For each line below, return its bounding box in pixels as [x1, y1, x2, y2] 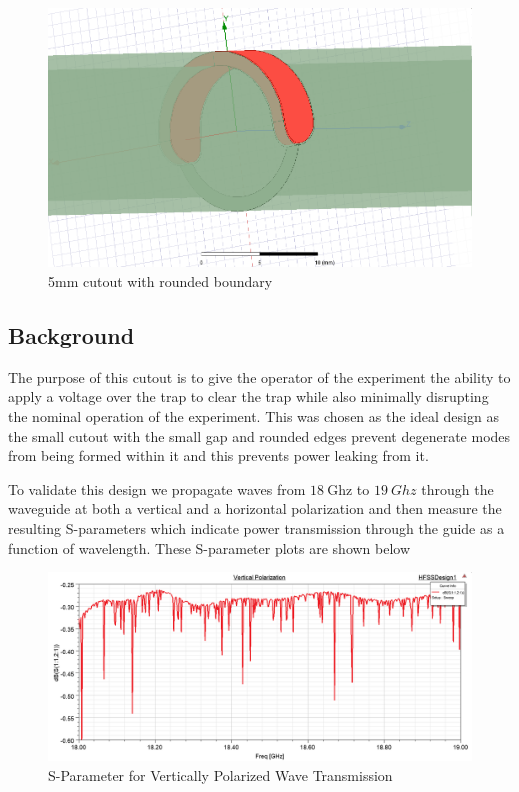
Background [8, 320, 135, 351]
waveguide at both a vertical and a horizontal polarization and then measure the [8, 498, 502, 519]
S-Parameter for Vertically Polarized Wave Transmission [48, 764, 393, 785]
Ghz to [327, 478, 370, 499]
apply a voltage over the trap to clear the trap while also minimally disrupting [8, 386, 489, 407]
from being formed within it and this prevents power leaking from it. [8, 445, 429, 466]
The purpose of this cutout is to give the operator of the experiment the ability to [8, 366, 511, 387]
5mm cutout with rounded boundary [48, 271, 273, 292]
